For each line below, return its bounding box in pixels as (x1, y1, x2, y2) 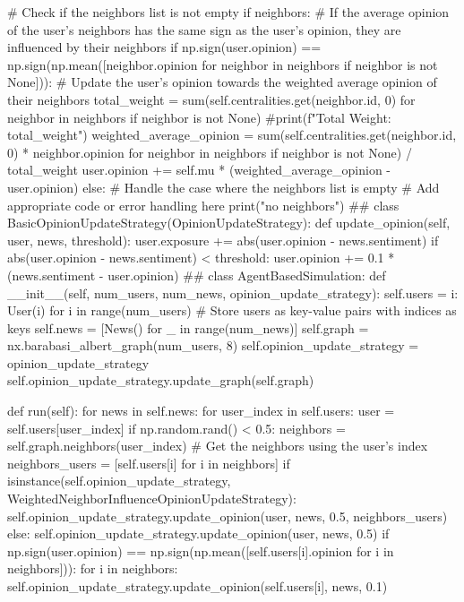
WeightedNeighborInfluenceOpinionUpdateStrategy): (7, 489, 296, 508)
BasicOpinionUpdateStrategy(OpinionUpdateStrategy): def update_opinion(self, (7, 213, 451, 232)
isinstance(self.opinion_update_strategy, (7, 471, 231, 490)
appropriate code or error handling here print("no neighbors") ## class (7, 195, 400, 214)
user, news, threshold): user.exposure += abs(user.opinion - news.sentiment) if (7, 230, 439, 249)
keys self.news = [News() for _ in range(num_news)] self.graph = (7, 318, 369, 337)
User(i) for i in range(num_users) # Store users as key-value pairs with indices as (7, 301, 457, 320)
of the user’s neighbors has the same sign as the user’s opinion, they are (7, 20, 401, 39)
